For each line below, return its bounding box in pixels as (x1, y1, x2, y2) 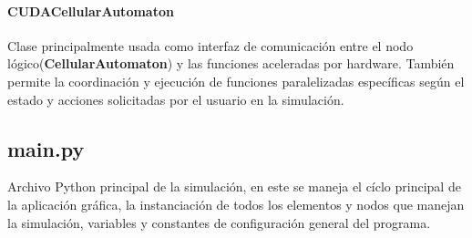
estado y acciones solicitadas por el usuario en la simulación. (7, 89, 344, 109)
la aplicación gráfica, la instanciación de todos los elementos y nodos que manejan (7, 194, 465, 213)
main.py (7, 134, 85, 162)
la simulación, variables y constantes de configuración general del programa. (7, 212, 431, 232)
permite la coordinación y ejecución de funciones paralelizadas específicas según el (7, 71, 465, 90)
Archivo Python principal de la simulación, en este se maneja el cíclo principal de (7, 177, 461, 196)
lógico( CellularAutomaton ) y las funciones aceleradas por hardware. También (7, 54, 455, 73)
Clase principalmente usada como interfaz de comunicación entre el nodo (7, 36, 414, 55)
